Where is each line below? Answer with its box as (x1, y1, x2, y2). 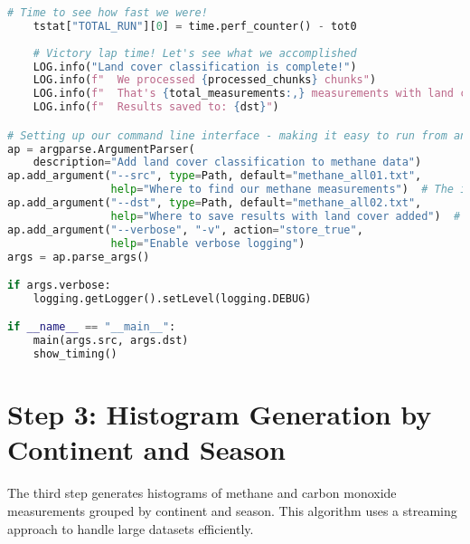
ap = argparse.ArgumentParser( (7, 142, 195, 156)
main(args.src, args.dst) (33, 334, 189, 348)
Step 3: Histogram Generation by (7, 396, 432, 433)
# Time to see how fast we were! (7, 6, 208, 19)
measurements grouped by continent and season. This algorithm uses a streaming (7, 501, 457, 520)
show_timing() (33, 348, 117, 361)
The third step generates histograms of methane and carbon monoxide (7, 483, 397, 502)
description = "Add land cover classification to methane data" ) (33, 156, 422, 169)
